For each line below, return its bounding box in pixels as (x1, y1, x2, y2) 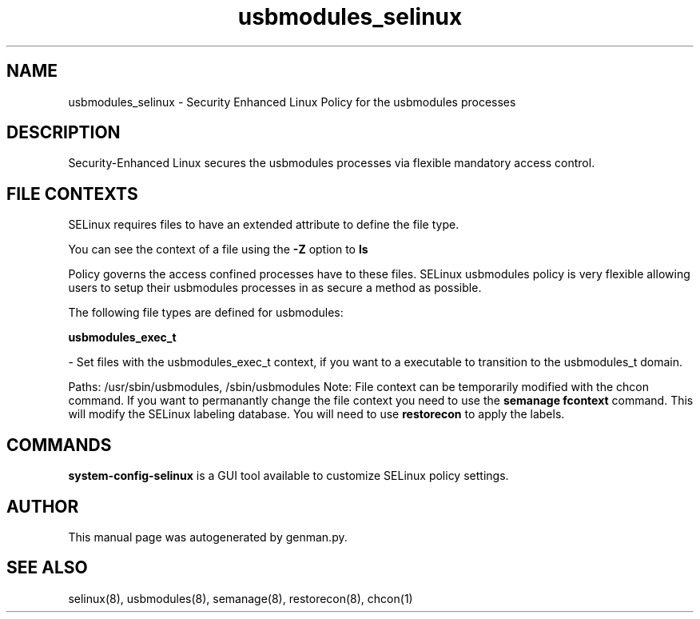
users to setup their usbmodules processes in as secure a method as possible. (68, 281, 482, 295)
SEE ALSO (6, 557, 88, 578)
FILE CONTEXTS (6, 183, 138, 204)
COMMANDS (6, 434, 112, 455)
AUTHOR (6, 496, 79, 517)
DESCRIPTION (6, 122, 121, 143)
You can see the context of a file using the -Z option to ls (68, 242, 368, 257)
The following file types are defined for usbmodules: (68, 306, 344, 320)
